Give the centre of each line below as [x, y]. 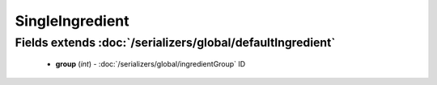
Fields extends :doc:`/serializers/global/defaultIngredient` [175, 42]
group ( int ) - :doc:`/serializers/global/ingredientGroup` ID [151, 64]
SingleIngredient [72, 21]
